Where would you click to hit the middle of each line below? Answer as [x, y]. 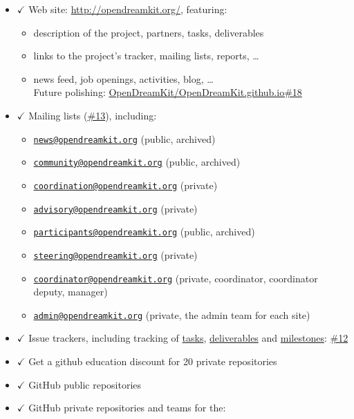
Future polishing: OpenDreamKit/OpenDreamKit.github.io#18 [168, 92]
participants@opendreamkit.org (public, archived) [144, 232]
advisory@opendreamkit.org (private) [115, 208]
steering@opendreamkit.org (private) [115, 254]
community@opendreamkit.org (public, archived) [137, 162]
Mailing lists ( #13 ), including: [93, 115]
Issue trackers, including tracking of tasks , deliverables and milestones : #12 [188, 338]
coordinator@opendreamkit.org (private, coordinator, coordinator [176, 278]
